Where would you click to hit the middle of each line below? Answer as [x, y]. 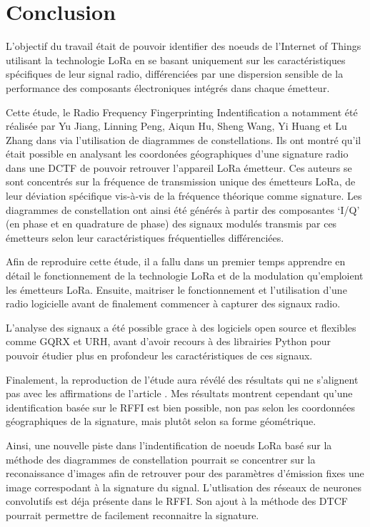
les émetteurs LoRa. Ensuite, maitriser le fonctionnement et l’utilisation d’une [176, 289]
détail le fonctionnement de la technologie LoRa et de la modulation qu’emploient [185, 276]
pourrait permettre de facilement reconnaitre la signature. [132, 515]
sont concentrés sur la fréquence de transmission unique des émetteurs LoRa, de [181, 181]
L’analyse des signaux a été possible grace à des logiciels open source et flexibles [181, 327]
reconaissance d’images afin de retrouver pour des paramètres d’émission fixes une [185, 473]
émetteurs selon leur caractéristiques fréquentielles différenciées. [145, 237]
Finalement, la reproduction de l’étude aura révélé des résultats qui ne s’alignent [182, 379]
